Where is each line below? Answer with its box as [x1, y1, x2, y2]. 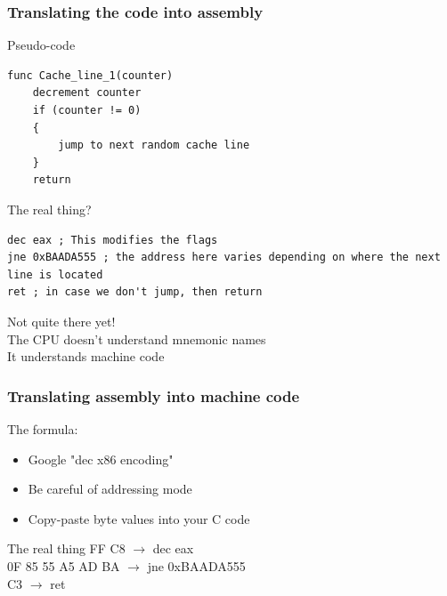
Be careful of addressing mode [28, 479, 192, 498]
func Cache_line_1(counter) [7, 68, 174, 82]
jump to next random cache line [58, 139, 250, 152]
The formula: [7, 419, 78, 438]
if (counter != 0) [32, 104, 142, 117]
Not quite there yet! [7, 311, 116, 330]
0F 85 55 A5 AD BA [7, 556, 120, 575]
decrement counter [32, 86, 142, 100]
